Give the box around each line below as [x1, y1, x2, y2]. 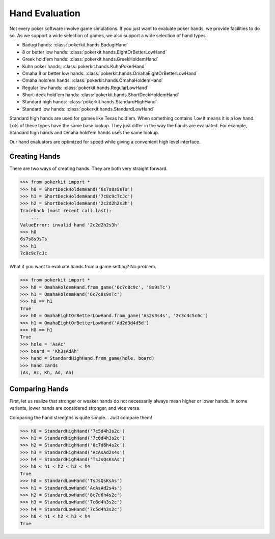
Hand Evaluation [9, 8, 81, 19]
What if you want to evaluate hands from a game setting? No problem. [9, 264, 156, 270]
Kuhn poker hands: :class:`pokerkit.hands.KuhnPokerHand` [22, 63, 146, 69]
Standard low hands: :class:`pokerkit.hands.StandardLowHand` [22, 106, 155, 112]
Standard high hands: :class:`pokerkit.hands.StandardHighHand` [22, 99, 157, 105]
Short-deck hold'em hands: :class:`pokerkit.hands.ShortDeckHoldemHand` [22, 92, 179, 98]
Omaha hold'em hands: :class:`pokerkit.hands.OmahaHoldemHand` [22, 77, 163, 83]
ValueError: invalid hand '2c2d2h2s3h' [20, 222, 120, 228]
